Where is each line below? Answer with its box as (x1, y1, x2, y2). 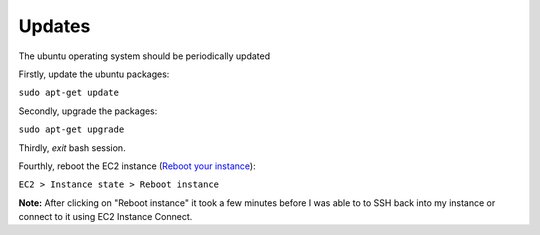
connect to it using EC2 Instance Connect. (18, 211, 193, 223)
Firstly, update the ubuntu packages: (18, 68, 170, 80)
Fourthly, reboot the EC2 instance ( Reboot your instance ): (18, 160, 256, 172)
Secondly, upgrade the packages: (18, 105, 158, 117)
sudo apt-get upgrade (18, 124, 125, 135)
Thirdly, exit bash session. (18, 141, 126, 154)
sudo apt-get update (18, 87, 120, 99)
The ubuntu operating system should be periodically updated (18, 50, 271, 62)
